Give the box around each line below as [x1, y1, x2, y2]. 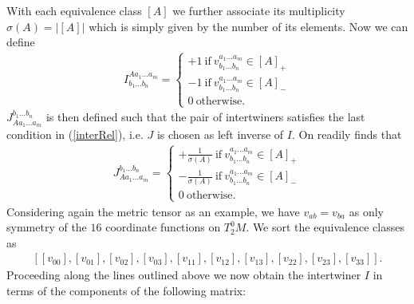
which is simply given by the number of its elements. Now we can [89, 18, 408, 34]
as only [349, 203, 384, 219]
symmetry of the [6, 219, 87, 235]
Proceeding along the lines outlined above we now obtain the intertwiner [6, 266, 361, 283]
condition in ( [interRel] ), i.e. [6, 126, 144, 143]
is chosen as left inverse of [156, 126, 284, 143]
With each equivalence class [6, 2, 142, 18]
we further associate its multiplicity [172, 2, 345, 18]
